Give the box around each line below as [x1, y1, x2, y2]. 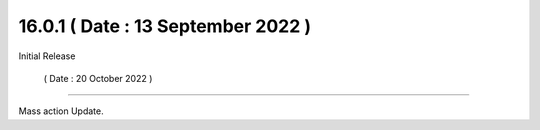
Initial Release [18, 50, 76, 62]
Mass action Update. [18, 105, 104, 117]
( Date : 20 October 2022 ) [43, 72, 153, 84]
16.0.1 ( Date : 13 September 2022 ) [18, 15, 312, 37]
